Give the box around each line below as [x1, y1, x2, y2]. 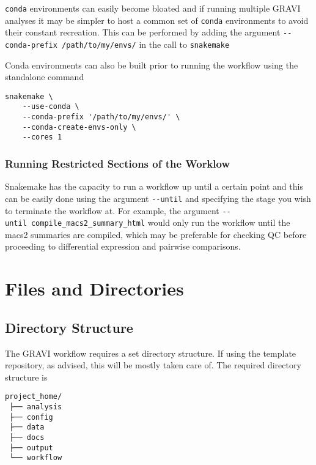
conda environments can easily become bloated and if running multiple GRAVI [5, 2, 301, 14]
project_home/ [5, 392, 62, 401]
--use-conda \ [22, 102, 79, 111]
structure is [5, 370, 48, 383]
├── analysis [9, 403, 62, 412]
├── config [9, 412, 53, 422]
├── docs [9, 433, 45, 442]
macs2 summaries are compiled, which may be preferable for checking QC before [5, 228, 307, 240]
